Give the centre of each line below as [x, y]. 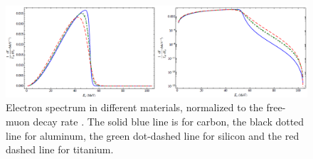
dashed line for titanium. [60, 149]
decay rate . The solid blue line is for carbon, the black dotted [169, 121]
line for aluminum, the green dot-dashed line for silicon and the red [153, 135]
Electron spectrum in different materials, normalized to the [134, 107]
